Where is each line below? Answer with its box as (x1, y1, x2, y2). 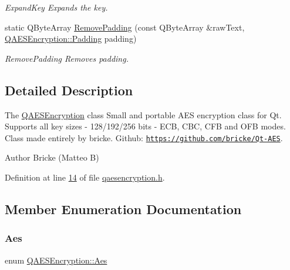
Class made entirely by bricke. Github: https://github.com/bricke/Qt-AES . (5, 131, 283, 144)
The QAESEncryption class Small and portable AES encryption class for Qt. (5, 108, 282, 121)
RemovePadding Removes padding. (5, 52, 129, 64)
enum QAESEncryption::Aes (5, 254, 107, 266)
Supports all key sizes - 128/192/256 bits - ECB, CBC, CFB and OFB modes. (5, 120, 286, 132)
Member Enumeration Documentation (5, 200, 242, 218)
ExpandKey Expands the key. (5, 1, 108, 13)
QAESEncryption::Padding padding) (5, 32, 137, 45)
